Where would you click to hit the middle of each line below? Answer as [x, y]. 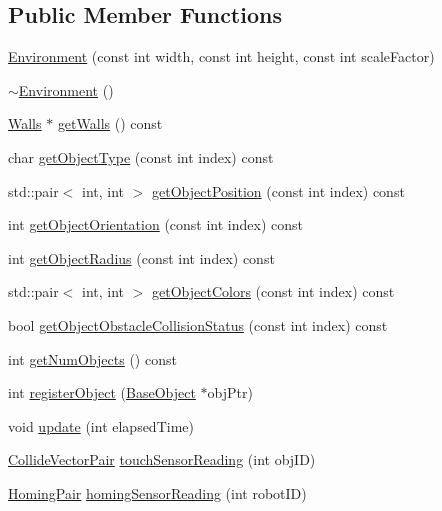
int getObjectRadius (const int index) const [141, 257]
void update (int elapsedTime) [101, 425]
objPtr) [230, 392]
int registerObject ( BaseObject [102, 392]
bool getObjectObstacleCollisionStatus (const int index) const [198, 324]
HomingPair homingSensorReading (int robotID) [157, 492]
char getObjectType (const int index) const [141, 156]
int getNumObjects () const [92, 358]
